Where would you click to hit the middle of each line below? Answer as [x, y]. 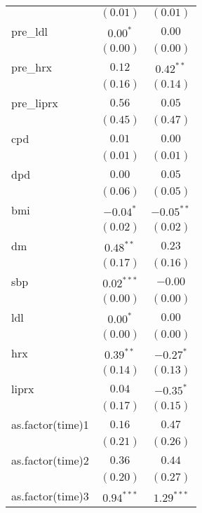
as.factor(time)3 [50, 496]
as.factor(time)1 [50, 424]
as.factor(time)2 [50, 460]
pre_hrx [32, 67]
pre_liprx [35, 103]
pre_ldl [30, 31]
